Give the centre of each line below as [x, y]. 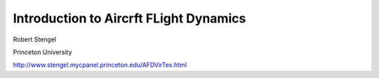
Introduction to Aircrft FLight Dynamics [129, 18]
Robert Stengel [34, 39]
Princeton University [42, 52]
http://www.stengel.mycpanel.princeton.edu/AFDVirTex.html [100, 65]
